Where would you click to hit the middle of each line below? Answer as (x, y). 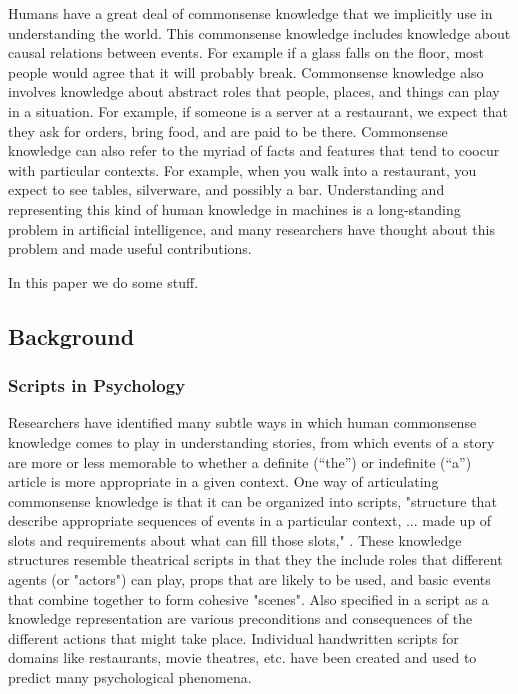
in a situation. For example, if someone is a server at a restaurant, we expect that (258, 110)
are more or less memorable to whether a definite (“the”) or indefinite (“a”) (240, 461)
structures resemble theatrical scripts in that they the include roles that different (255, 559)
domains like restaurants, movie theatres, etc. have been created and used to (242, 657)
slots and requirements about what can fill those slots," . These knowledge (235, 539)
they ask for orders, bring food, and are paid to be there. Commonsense (228, 130)
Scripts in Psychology (97, 385)
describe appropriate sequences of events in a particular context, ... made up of (250, 520)
